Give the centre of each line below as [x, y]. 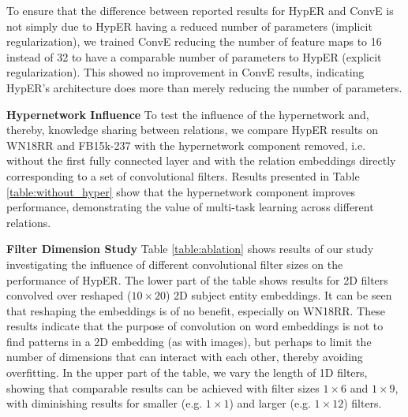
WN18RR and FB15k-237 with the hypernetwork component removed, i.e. [186, 145]
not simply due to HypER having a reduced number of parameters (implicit [189, 26]
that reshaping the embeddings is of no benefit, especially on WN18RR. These [196, 310]
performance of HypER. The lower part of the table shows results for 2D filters [197, 279]
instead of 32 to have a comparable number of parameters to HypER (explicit [194, 56]
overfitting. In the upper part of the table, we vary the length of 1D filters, [187, 372]
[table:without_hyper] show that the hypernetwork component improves [181, 191]
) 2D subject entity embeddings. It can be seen [279, 295]
